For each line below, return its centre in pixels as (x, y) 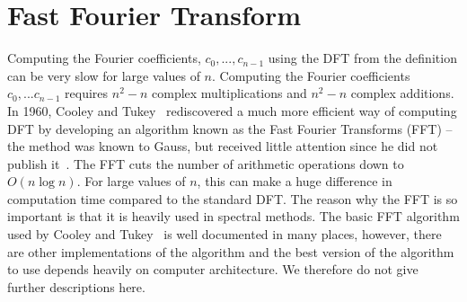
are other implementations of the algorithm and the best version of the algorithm (231, 251)
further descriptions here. (76, 286)
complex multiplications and (229, 93)
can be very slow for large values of (104, 75)
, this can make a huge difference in (295, 181)
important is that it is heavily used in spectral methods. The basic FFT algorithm (233, 216)
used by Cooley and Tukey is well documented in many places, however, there (225, 234)
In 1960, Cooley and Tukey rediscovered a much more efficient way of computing (232, 110)
